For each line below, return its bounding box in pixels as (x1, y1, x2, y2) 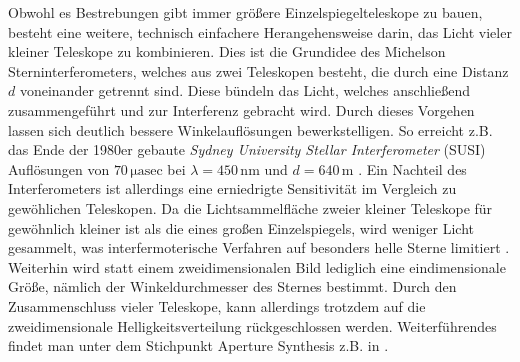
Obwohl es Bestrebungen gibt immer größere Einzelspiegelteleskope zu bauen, (8, 2, 483, 22)
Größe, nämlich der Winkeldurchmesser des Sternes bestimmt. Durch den (8, 276, 457, 297)
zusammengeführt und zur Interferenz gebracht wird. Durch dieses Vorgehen (8, 99, 475, 120)
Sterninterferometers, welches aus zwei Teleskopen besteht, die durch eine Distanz (8, 60, 509, 81)
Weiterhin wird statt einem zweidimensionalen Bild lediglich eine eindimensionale (8, 256, 506, 277)
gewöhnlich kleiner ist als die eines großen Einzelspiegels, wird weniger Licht (8, 217, 475, 238)
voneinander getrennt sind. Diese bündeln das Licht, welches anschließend (19, 80, 470, 101)
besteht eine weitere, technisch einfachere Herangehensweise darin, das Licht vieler (8, 21, 512, 42)
